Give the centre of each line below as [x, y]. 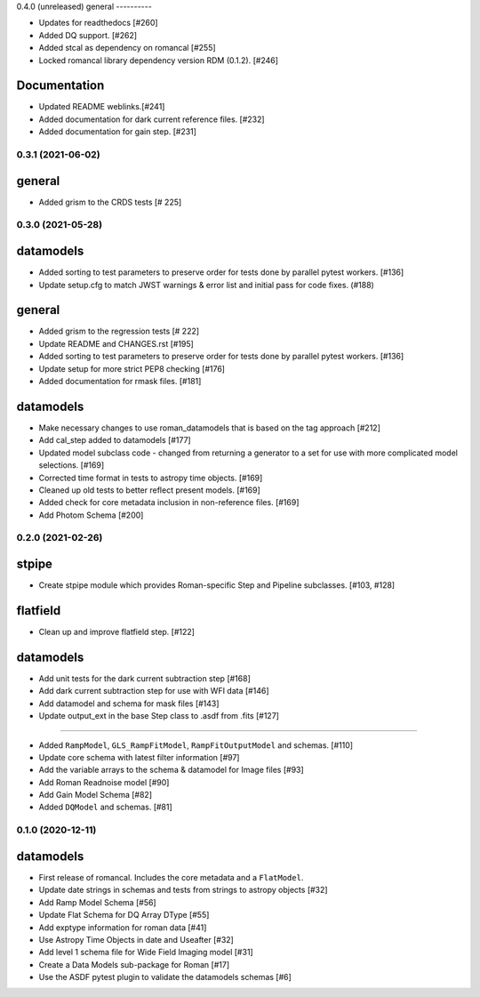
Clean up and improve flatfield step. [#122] [117, 632]
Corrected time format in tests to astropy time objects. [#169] [151, 478]
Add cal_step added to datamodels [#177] [115, 440]
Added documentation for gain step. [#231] [118, 132]
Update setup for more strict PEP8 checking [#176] [132, 368]
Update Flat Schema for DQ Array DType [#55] [124, 915]
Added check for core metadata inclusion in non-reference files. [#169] [169, 503]
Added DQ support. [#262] [88, 35]
